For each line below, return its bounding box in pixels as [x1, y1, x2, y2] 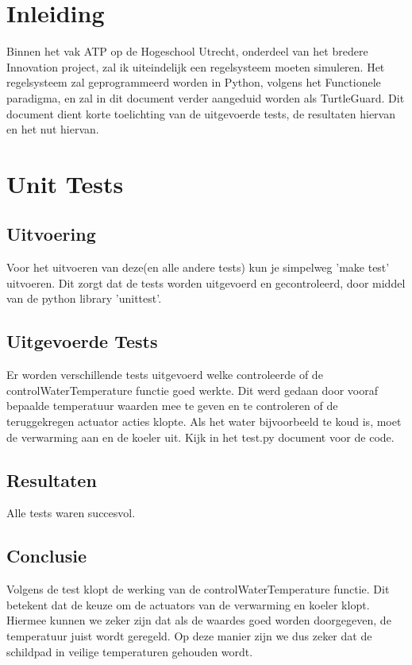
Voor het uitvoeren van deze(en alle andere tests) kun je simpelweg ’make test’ [6, 259, 390, 276]
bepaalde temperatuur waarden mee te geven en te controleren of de [6, 397, 338, 414]
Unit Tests [6, 167, 124, 199]
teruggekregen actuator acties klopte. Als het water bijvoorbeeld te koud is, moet [6, 413, 402, 430]
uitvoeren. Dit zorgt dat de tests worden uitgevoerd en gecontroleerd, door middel [6, 274, 406, 291]
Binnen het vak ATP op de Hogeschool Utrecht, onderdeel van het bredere [6, 43, 368, 60]
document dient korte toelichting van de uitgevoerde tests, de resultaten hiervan [6, 105, 395, 122]
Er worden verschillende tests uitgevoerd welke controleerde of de [6, 366, 323, 383]
